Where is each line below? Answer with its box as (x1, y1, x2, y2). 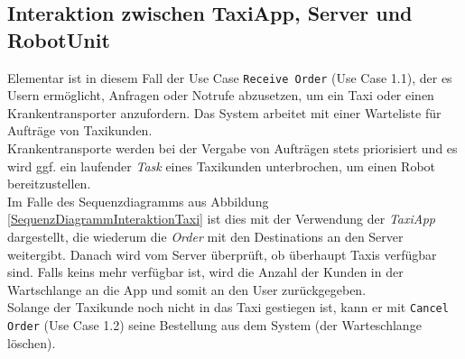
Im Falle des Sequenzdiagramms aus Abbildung (7, 191, 269, 210)
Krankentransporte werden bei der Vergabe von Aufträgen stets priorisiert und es (7, 139, 458, 158)
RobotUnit (7, 25, 110, 53)
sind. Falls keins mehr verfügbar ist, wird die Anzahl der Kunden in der (7, 262, 404, 281)
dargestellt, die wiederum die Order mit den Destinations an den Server (7, 227, 404, 245)
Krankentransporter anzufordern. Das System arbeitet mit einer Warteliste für (7, 103, 442, 122)
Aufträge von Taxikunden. (7, 121, 153, 140)
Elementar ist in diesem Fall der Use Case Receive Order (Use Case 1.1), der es (7, 68, 452, 87)
